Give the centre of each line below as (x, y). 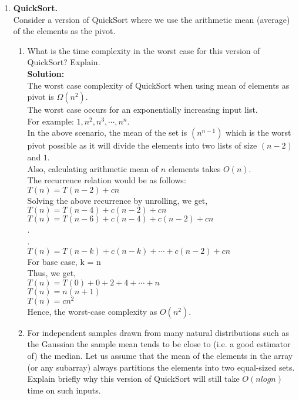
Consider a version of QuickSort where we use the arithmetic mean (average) (152, 19)
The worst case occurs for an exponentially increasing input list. (142, 110)
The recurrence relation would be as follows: (107, 180)
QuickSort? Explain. (64, 62)
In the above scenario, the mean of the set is (107, 132)
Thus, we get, (52, 273)
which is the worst (258, 132)
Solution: (46, 73)
